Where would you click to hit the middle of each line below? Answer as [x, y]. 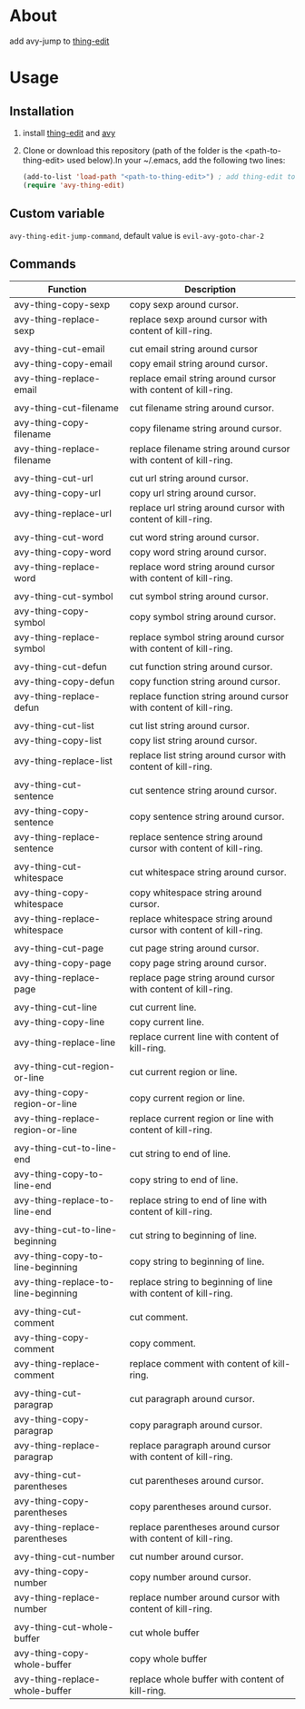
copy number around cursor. [190, 1577]
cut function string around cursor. [201, 667]
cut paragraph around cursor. [192, 1399]
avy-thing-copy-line [59, 1022]
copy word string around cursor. [198, 552]
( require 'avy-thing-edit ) [74, 185]
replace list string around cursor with [207, 756]
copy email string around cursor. [198, 364]
